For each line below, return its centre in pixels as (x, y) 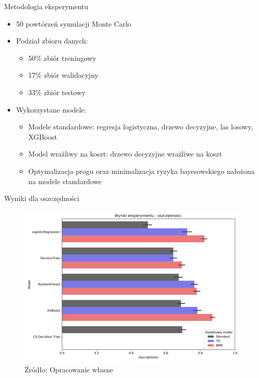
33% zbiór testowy (57, 92)
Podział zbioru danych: (52, 41)
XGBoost (43, 136)
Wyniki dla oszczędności (42, 198)
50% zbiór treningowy (62, 58)
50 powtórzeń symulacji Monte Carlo (74, 23)
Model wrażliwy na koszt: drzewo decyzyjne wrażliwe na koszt (125, 154)
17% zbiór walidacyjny (63, 75)
